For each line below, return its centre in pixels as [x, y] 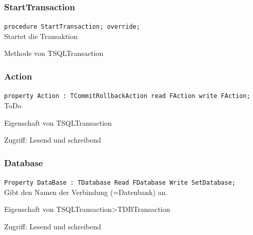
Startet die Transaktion [41, 36]
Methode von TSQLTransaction [54, 53]
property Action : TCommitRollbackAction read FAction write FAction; [127, 96]
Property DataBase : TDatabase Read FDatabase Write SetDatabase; [120, 182]
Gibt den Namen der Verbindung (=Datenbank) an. [86, 192]
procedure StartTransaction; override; [72, 27]
